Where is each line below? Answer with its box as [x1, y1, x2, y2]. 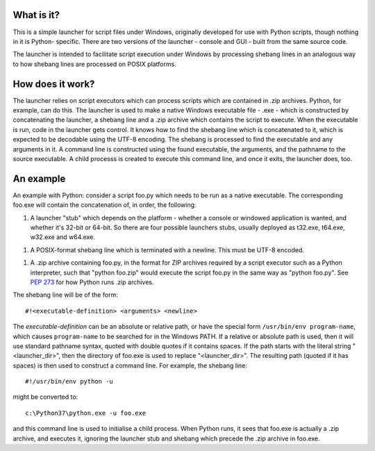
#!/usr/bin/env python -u [25, 377, 114, 386]
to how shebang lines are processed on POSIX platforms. [12, 60, 176, 68]
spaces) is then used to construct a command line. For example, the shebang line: [12, 361, 248, 370]
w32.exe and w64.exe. [30, 233, 95, 241]
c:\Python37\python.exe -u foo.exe [25, 409, 147, 417]
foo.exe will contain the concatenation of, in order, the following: [12, 201, 197, 209]
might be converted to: [12, 393, 78, 401]
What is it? [12, 9, 60, 21]
